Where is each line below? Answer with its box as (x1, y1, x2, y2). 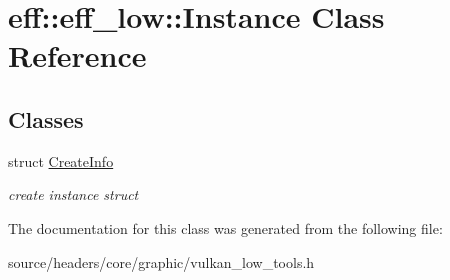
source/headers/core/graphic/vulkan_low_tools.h (8, 251, 315, 272)
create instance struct (8, 184, 139, 205)
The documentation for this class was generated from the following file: (8, 217, 443, 238)
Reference (8, 35, 147, 76)
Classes (8, 103, 84, 134)
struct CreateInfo (8, 150, 114, 171)
